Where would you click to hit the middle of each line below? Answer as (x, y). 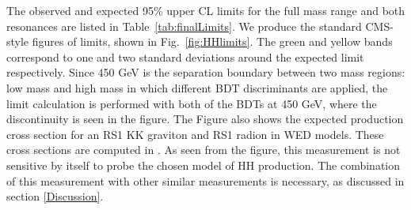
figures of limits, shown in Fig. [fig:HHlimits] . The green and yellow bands (212, 41)
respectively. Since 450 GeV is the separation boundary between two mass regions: (206, 72)
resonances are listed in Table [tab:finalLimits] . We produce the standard (184, 26)
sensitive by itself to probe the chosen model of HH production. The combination (203, 165)
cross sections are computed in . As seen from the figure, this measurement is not (204, 150)
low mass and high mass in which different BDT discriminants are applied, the (197, 87)
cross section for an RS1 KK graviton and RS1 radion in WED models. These (195, 134)
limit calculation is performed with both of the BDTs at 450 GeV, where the (192, 103)
